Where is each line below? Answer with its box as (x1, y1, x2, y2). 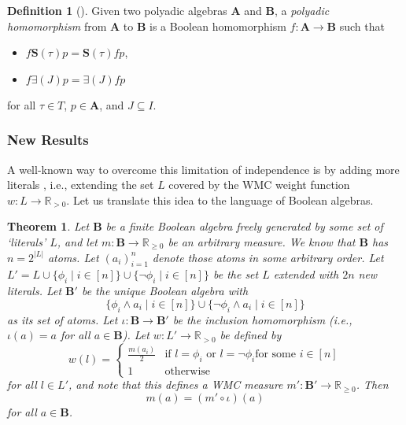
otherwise (164, 366, 211, 378)
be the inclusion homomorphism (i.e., (172, 311, 352, 327)
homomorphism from (7, 17, 107, 34)
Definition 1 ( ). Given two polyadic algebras (7, 2, 227, 18)
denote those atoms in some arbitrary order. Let (152, 249, 384, 265)
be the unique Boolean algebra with (81, 283, 249, 299)
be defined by (220, 327, 282, 343)
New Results (7, 130, 89, 150)
